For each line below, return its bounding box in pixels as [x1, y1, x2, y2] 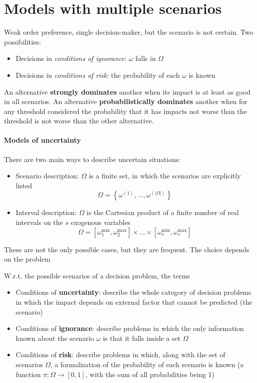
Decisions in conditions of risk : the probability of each [15, 69, 180, 80]
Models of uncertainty [4, 135, 81, 145]
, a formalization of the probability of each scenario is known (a [50, 359, 244, 369]
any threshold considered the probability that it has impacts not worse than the [4, 106, 247, 116]
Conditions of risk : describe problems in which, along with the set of [15, 349, 226, 360]
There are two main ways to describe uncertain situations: [4, 154, 181, 164]
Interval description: [15, 207, 77, 218]
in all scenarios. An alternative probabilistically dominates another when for [4, 96, 248, 107]
